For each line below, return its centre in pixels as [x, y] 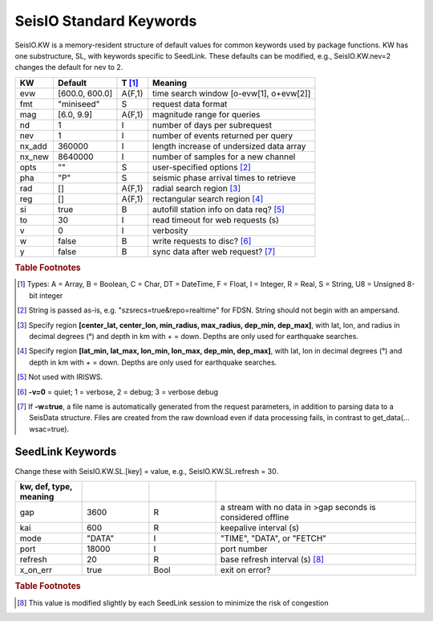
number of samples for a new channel [224, 157]
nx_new [34, 157]
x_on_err [36, 570]
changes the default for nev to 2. [69, 67]
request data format [190, 104]
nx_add [33, 146]
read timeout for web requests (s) [216, 219]
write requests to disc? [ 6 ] [202, 241]
